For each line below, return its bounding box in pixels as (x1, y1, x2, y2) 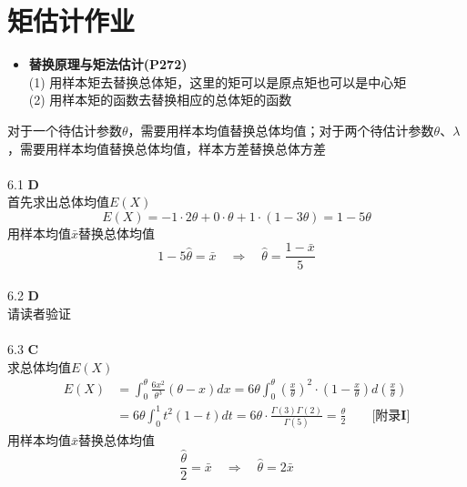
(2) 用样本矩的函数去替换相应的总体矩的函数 (28, 90, 292, 109)
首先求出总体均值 (7, 192, 109, 211)
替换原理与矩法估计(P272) (28, 55, 188, 74)
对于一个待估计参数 (7, 120, 122, 139)
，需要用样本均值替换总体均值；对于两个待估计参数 (127, 120, 434, 139)
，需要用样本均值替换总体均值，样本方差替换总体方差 (7, 138, 326, 157)
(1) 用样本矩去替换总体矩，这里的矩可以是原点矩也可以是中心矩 (28, 72, 407, 91)
